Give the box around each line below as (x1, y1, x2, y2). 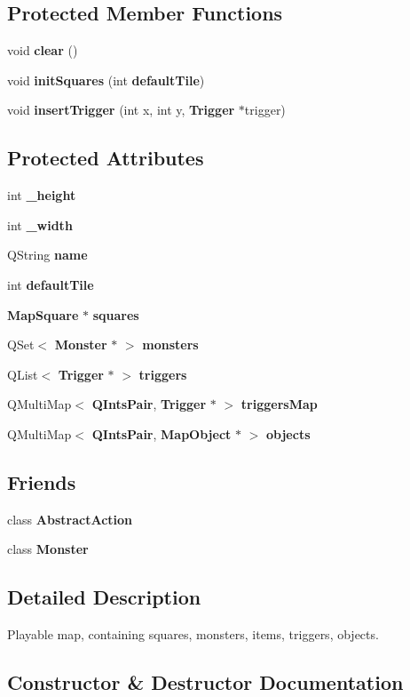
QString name (7, 245, 88, 264)
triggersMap (240, 395, 318, 413)
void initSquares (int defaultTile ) (7, 70, 205, 89)
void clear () (7, 41, 78, 60)
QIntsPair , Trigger (91, 395, 207, 413)
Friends (7, 468, 76, 495)
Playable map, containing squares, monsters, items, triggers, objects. (7, 625, 379, 644)
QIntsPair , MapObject (91, 424, 232, 443)
